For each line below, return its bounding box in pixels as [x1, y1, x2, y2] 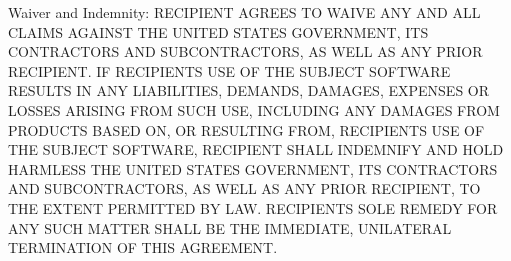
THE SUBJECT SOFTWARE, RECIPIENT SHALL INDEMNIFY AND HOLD [8, 139, 504, 160]
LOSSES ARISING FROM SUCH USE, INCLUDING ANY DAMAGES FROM [8, 99, 500, 120]
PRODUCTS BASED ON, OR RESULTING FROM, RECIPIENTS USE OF [8, 119, 485, 140]
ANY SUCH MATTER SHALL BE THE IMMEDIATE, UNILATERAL [8, 217, 452, 238]
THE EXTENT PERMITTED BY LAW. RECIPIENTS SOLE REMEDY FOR [8, 197, 498, 218]
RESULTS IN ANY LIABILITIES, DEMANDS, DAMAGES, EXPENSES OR [8, 80, 490, 101]
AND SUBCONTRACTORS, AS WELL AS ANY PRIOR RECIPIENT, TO [8, 178, 481, 199]
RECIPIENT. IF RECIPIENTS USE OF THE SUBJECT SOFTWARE [8, 60, 451, 81]
